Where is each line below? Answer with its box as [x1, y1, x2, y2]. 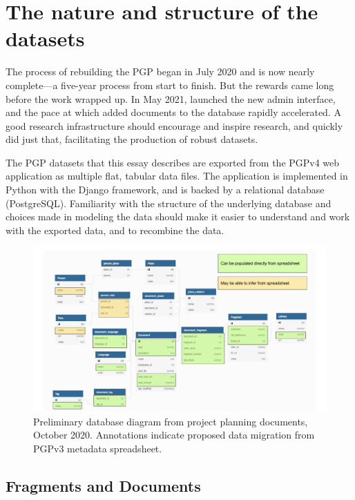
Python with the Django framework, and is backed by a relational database [6, 182, 325, 197]
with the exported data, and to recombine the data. [6, 222, 224, 237]
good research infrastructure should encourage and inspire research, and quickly [6, 118, 343, 133]
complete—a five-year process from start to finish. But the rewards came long [6, 77, 334, 92]
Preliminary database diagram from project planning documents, [33, 414, 308, 428]
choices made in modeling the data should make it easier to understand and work [6, 209, 350, 224]
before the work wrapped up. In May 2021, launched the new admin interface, [6, 91, 336, 106]
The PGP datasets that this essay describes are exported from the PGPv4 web [6, 155, 340, 169]
